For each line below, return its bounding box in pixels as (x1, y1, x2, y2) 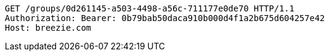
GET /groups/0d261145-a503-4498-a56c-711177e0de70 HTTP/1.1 (5, 4, 295, 13)
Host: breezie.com (5, 23, 92, 33)
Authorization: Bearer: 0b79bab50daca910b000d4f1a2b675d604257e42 (5, 13, 325, 23)
